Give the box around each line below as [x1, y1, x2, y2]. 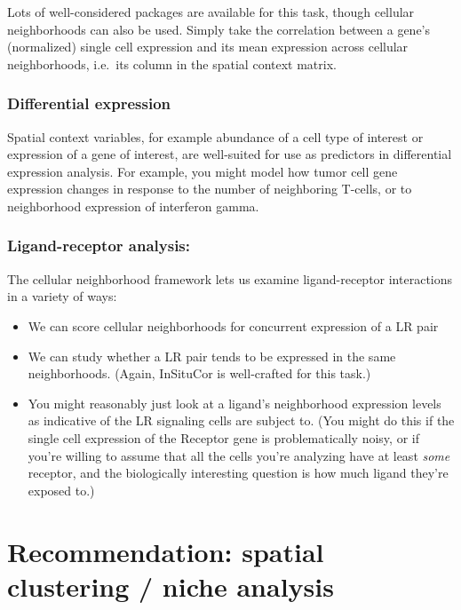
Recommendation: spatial [7, 533, 324, 569]
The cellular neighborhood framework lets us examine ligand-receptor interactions [7, 269, 453, 288]
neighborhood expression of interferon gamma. [7, 196, 259, 215]
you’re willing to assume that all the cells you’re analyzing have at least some [28, 446, 450, 464]
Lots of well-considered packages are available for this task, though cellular [7, 3, 415, 20]
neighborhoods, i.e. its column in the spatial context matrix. [7, 54, 337, 73]
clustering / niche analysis [7, 567, 334, 604]
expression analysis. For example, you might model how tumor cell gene [7, 162, 398, 180]
